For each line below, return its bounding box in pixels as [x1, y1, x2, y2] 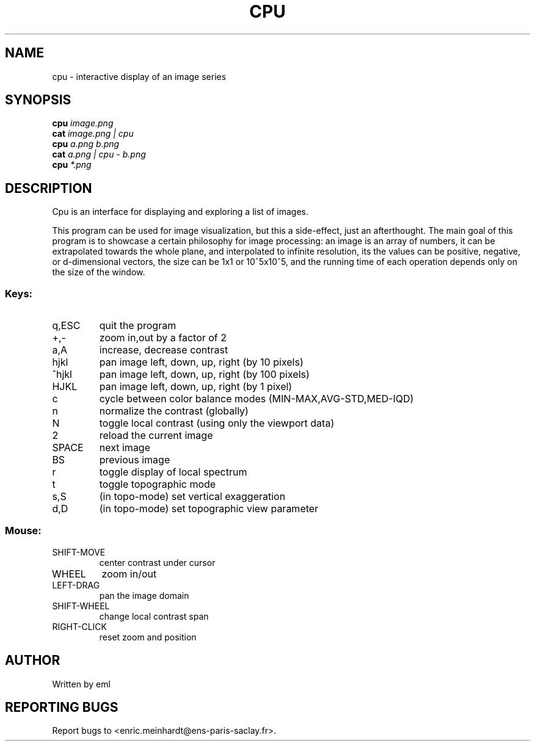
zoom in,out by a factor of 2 [99, 331, 227, 344]
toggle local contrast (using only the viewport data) [99, 417, 335, 430]
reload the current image [99, 429, 213, 442]
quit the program [99, 319, 177, 332]
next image [99, 441, 150, 454]
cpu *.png [52, 159, 92, 170]
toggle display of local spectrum [99, 466, 247, 479]
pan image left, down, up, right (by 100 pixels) [99, 368, 310, 381]
